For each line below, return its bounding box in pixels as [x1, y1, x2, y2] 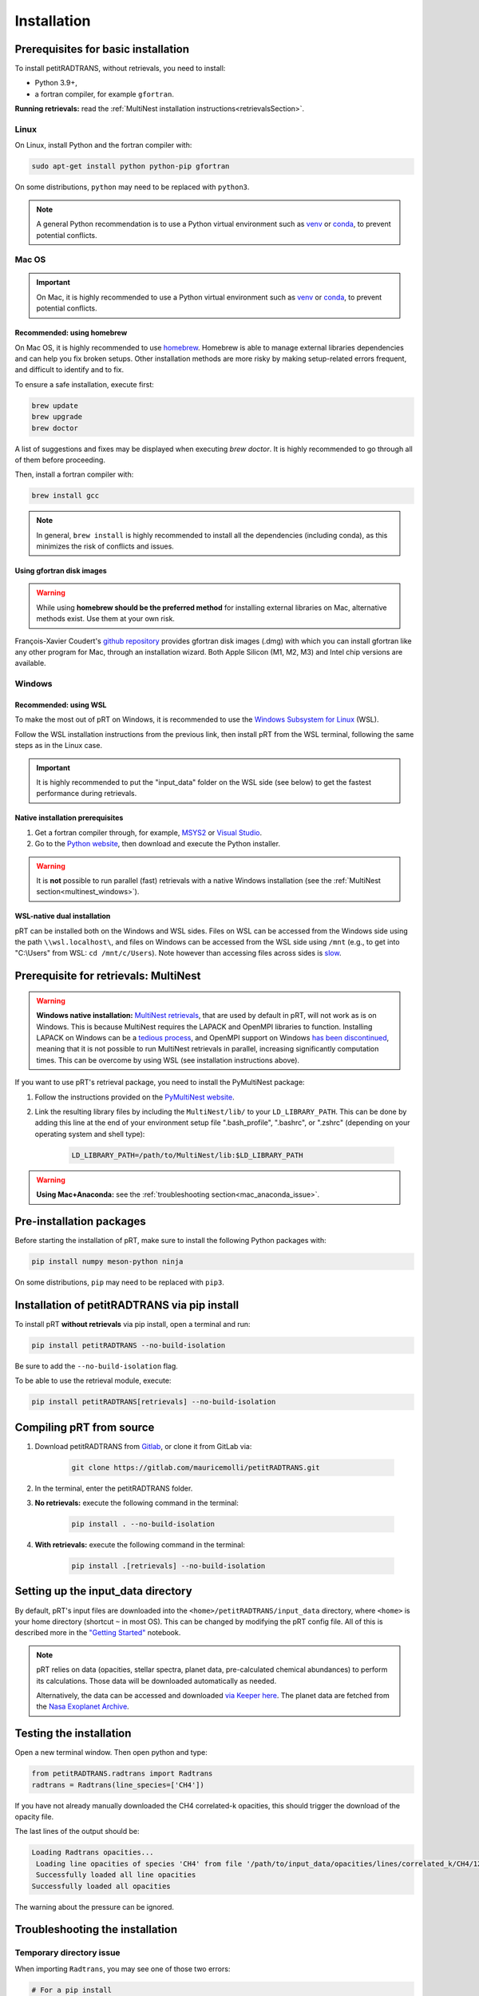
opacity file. [14, 1812, 54, 1821]
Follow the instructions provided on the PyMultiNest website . [34, 1092, 235, 1102]
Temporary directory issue [14, 1947, 121, 1958]
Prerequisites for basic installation [14, 42, 190, 56]
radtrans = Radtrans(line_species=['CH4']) [31, 1780, 205, 1789]
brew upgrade [31, 412, 83, 422]
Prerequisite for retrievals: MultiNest [14, 969, 201, 983]
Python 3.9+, [34, 78, 77, 88]
